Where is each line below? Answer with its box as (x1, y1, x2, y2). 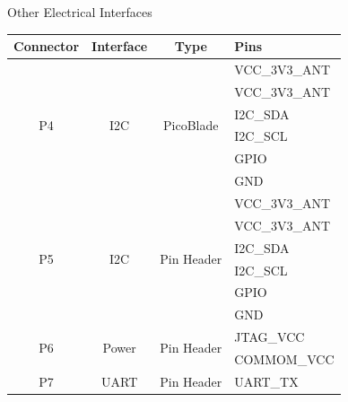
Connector (13, 37, 80, 56)
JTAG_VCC (234, 328, 305, 346)
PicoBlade (163, 116, 219, 135)
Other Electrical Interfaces (7, 3, 152, 21)
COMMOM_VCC (234, 349, 335, 368)
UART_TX (234, 371, 299, 390)
